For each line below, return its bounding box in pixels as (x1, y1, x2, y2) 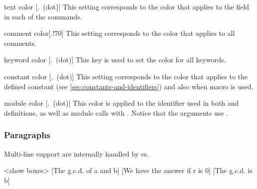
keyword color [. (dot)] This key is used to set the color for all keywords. (4, 54, 226, 65)
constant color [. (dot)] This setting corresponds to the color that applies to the (4, 71, 248, 81)
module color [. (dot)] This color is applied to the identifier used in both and (4, 98, 239, 108)
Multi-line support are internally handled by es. (4, 148, 149, 159)
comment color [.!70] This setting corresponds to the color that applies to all (4, 28, 235, 38)
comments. (4, 37, 37, 48)
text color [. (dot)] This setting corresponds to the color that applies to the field (4, 1, 250, 11)
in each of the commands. (4, 11, 82, 21)
